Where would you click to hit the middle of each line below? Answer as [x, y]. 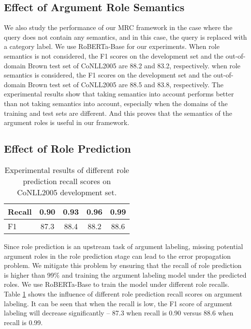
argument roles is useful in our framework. [67, 122]
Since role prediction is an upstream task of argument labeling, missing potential [124, 246]
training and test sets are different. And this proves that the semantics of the [118, 113]
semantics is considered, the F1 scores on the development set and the [108, 75]
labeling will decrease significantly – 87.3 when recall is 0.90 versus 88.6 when [119, 313]
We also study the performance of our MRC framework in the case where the [118, 27]
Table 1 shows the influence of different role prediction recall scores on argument [123, 293]
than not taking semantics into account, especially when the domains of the [116, 103]
